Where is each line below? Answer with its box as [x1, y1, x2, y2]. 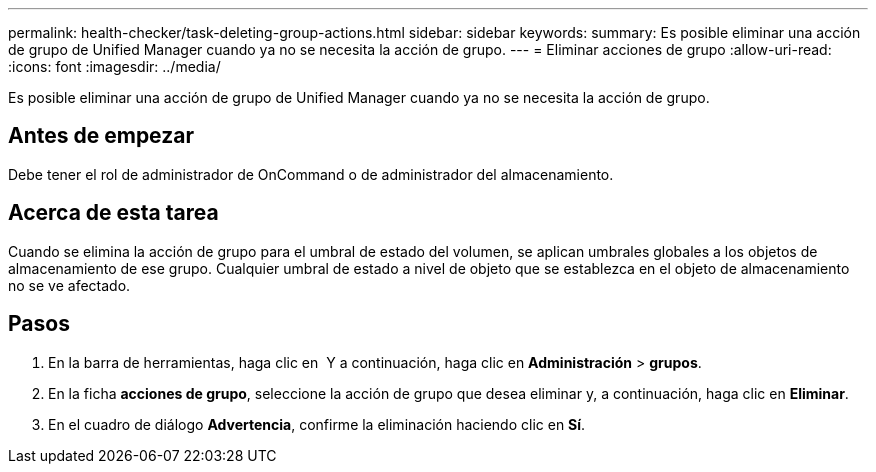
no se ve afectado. [8, 276, 131, 294]
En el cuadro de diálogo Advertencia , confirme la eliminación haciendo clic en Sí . [48, 415, 586, 433]
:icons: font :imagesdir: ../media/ [8, 58, 221, 75]
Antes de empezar [8, 123, 194, 149]
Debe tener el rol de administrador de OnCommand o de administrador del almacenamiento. [8, 165, 614, 183]
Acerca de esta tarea [8, 200, 219, 226]
